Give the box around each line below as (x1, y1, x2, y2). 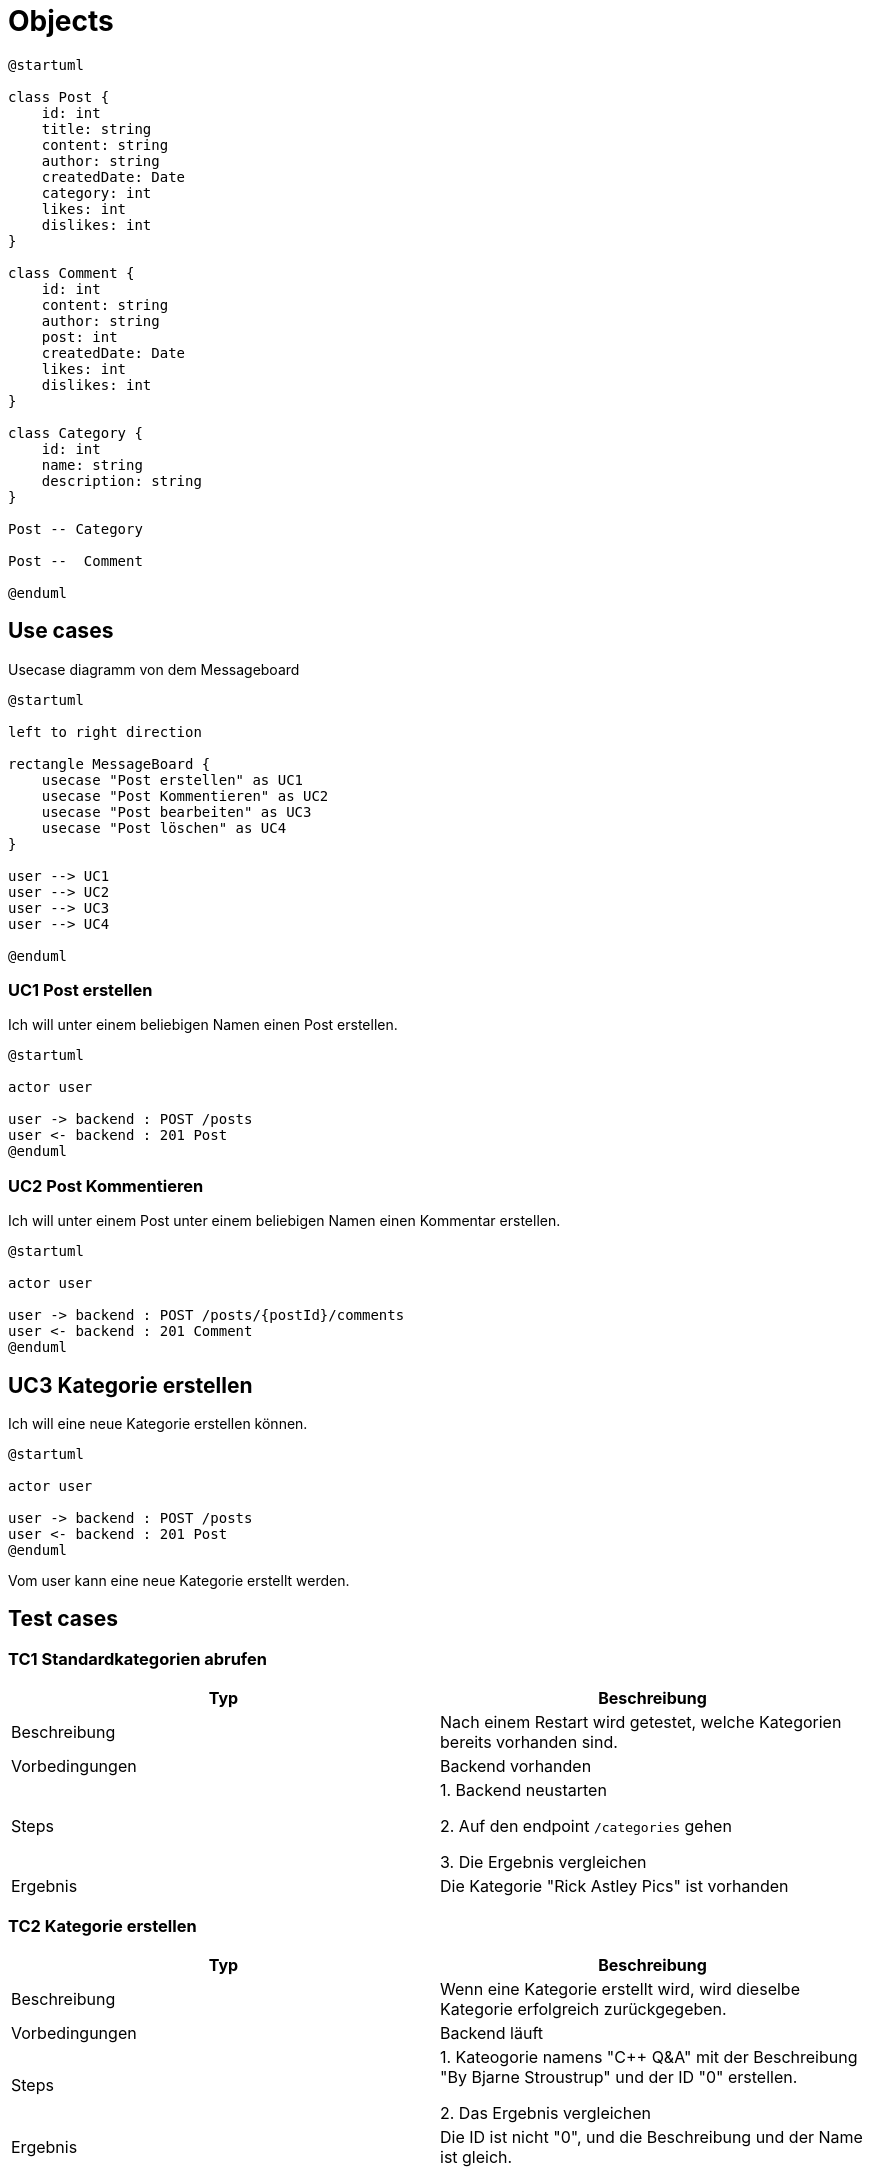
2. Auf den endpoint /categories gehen (440, 1816, 732, 1837)
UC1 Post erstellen (8, 979, 153, 1000)
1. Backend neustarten (440, 1780, 607, 1801)
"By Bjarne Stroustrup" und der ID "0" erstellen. (440, 2066, 798, 2087)
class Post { (8, 88, 110, 105)
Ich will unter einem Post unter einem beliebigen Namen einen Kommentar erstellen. (8, 1212, 561, 1230)
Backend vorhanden (440, 1756, 592, 1777)
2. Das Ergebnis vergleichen (440, 2102, 651, 2123)
